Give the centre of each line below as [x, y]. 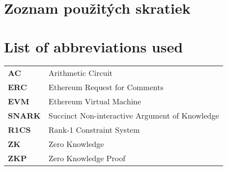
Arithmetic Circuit [81, 73]
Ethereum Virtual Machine [95, 101]
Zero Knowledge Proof [87, 158]
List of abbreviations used [94, 46]
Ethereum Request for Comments [106, 87]
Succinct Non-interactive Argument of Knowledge [134, 115]
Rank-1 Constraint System [94, 129]
